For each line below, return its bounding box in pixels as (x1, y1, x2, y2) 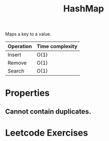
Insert (7, 51, 21, 58)
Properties (5, 88, 50, 99)
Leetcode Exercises (5, 127, 88, 139)
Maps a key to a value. (5, 31, 51, 37)
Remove (7, 59, 27, 66)
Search (7, 68, 25, 75)
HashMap (63, 3, 105, 14)
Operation (7, 43, 32, 50)
